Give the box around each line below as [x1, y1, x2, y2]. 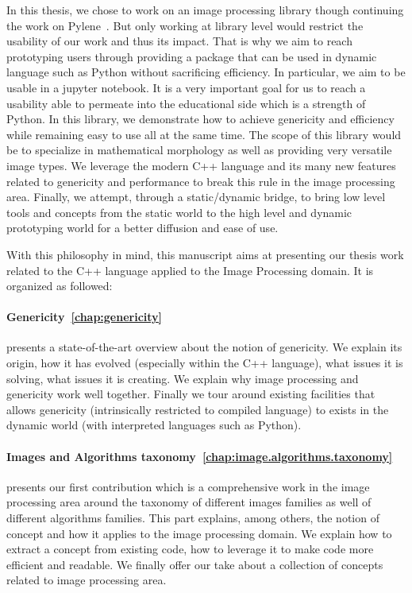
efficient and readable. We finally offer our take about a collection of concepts [6, 556, 383, 572]
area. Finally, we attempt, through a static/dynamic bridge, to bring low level [6, 188, 386, 205]
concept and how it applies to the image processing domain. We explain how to [6, 525, 392, 541]
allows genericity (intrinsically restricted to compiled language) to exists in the [6, 401, 389, 417]
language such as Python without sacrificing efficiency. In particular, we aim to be [6, 64, 406, 80]
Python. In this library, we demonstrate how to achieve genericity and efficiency [6, 110, 395, 127]
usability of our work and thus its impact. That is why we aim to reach [6, 33, 352, 49]
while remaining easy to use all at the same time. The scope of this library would [6, 126, 402, 142]
